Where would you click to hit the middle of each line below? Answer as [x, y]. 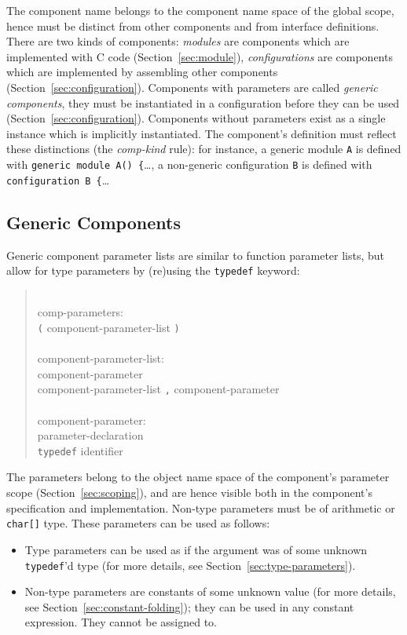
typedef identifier [80, 450]
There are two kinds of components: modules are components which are [178, 41]
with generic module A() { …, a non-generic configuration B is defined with [189, 164]
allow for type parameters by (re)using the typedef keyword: [153, 270]
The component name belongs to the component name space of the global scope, [200, 10]
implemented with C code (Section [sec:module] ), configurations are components [200, 56]
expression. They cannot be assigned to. [121, 622]
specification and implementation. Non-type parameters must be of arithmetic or [201, 507]
